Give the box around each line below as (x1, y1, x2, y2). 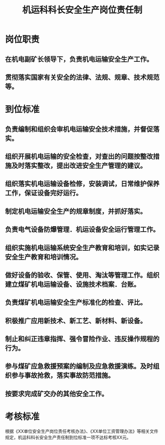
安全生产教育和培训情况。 (5, 253, 82, 261)
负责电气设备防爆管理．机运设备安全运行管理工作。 (5, 225, 160, 234)
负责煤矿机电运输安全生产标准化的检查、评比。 (5, 298, 147, 307)
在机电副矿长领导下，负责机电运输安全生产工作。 (5, 55, 153, 63)
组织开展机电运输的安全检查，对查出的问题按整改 (5, 152, 153, 160)
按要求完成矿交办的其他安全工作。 (5, 390, 108, 398)
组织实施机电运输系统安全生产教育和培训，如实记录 (5, 243, 160, 252)
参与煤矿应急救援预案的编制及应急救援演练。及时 (5, 362, 153, 370)
